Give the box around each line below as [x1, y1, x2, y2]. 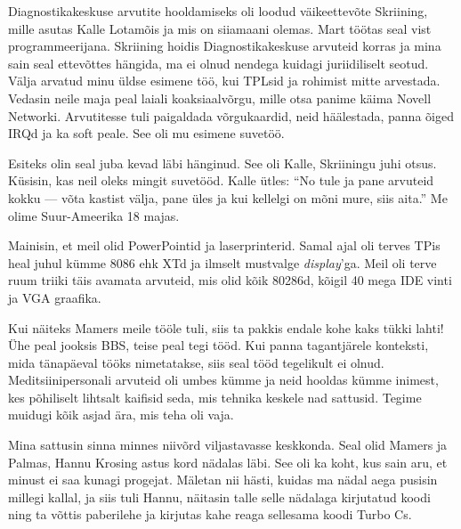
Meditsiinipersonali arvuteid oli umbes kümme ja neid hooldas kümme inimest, [8, 370, 439, 389]
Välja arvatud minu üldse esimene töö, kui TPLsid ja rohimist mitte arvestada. [8, 71, 441, 90]
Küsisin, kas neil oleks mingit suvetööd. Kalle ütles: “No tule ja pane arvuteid [8, 171, 434, 190]
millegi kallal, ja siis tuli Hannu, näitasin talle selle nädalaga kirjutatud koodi [8, 487, 431, 506]
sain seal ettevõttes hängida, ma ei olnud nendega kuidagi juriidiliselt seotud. [8, 53, 429, 72]
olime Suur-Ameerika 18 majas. [8, 206, 180, 224]
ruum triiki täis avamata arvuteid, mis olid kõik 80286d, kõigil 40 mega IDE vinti [8, 271, 452, 289]
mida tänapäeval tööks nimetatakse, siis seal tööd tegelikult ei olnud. [8, 353, 384, 371]
